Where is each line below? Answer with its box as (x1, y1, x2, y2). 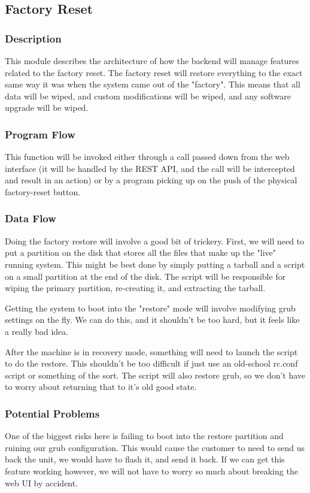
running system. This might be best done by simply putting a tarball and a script (5, 258, 305, 270)
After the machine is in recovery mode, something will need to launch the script (5, 345, 298, 358)
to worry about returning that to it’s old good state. (5, 380, 197, 393)
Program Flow (5, 126, 75, 141)
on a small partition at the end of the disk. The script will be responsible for (5, 270, 286, 282)
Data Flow (5, 211, 56, 226)
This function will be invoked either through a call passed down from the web (5, 150, 290, 163)
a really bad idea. (5, 325, 69, 337)
